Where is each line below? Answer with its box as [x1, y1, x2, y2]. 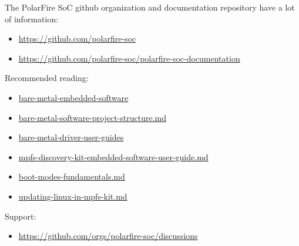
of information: [5, 12, 59, 25]
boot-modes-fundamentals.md [18, 170, 125, 183]
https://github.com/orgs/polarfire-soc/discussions [18, 230, 198, 242]
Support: [5, 210, 36, 222]
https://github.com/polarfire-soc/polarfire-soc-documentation [18, 52, 240, 64]
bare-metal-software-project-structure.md [18, 111, 166, 123]
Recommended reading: [5, 72, 89, 84]
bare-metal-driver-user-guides [18, 131, 124, 143]
